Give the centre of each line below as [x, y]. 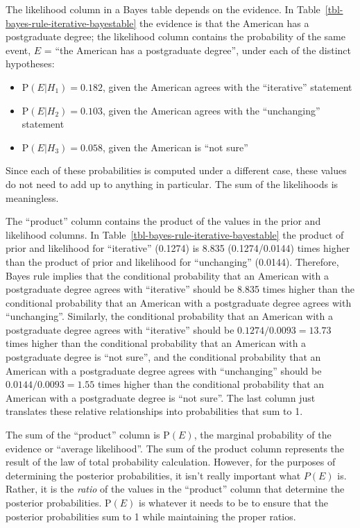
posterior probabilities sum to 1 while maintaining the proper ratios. [151, 516]
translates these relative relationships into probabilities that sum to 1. [154, 411]
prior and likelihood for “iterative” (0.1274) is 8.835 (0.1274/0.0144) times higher [178, 248]
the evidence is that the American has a [224, 23]
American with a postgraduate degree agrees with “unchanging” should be [164, 370]
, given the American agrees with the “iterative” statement [227, 86]
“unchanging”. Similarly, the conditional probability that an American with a [169, 316]
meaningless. [32, 197]
